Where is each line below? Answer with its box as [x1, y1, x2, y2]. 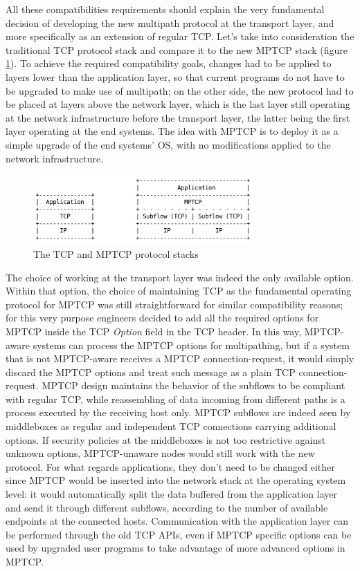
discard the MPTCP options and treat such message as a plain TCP [6, 364, 296, 379]
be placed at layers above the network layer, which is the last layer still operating [6, 97, 350, 111]
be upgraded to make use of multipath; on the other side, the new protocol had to [6, 83, 354, 97]
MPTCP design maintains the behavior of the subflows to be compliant [42, 378, 345, 393]
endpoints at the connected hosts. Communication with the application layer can [6, 514, 348, 528]
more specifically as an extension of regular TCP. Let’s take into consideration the [6, 29, 354, 44]
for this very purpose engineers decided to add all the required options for [6, 310, 319, 325]
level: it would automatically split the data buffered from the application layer [6, 487, 337, 501]
